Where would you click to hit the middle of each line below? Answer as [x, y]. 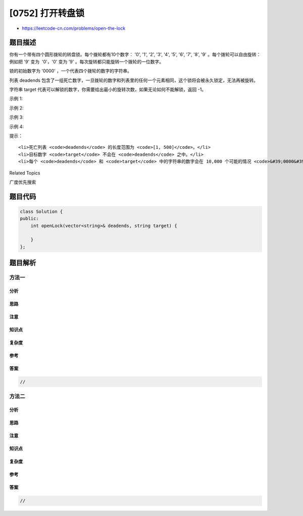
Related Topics [25, 173]
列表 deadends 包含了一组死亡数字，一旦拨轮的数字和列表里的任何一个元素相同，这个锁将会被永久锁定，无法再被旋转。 [134, 80]
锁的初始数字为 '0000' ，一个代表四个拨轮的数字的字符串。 [71, 71]
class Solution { [41, 211]
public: [29, 219]
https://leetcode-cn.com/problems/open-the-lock [74, 28]
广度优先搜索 [23, 182]
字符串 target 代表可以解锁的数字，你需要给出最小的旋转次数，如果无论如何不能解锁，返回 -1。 [108, 90]
